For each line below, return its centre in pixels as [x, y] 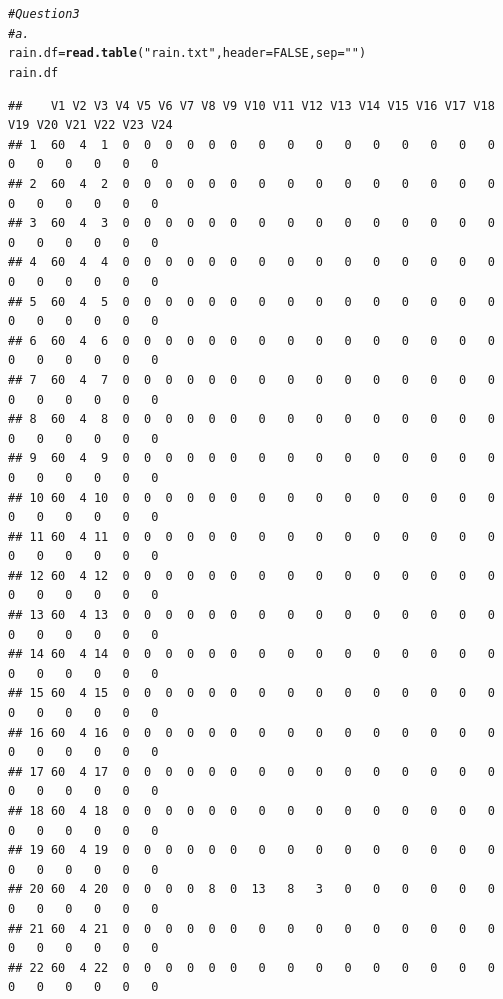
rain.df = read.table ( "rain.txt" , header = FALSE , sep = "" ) [187, 53]
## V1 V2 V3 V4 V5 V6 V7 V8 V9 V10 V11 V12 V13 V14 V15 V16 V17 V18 [251, 105]
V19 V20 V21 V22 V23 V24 [90, 125]
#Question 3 [44, 14]
